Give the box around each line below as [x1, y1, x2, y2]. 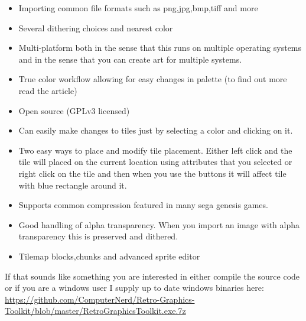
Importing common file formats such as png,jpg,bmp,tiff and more [18, 2, 258, 14]
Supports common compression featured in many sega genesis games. [18, 199, 268, 211]
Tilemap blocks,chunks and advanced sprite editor [18, 249, 200, 262]
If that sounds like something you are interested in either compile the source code [5, 270, 300, 282]
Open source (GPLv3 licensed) [18, 104, 130, 116]
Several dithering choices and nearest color [18, 21, 173, 34]
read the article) [18, 84, 77, 96]
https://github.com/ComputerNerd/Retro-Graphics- [5, 293, 195, 305]
